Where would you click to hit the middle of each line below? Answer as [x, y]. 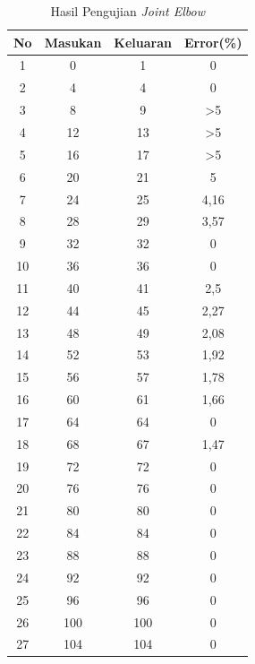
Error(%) [213, 42]
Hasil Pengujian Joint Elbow [128, 11]
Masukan [73, 42]
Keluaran [143, 42]
